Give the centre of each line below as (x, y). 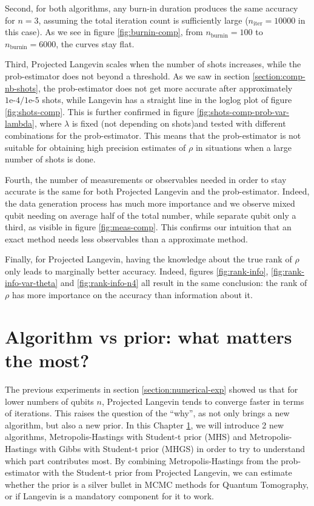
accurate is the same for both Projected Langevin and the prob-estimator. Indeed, (157, 191)
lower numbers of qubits (49, 401)
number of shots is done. (50, 159)
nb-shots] (22, 88)
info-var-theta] (32, 283)
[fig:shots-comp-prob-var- (243, 111)
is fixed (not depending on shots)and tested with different (179, 123)
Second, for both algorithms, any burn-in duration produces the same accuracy (152, 8)
